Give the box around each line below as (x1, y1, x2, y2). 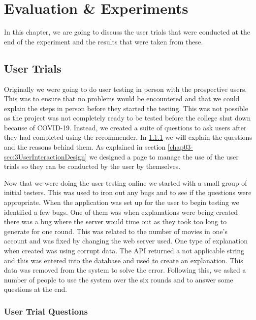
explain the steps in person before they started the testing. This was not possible (4, 103, 248, 113)
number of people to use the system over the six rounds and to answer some (4, 274, 233, 284)
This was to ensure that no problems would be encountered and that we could (4, 93, 240, 104)
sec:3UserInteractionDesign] (4, 151, 87, 161)
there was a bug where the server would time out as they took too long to (4, 216, 227, 227)
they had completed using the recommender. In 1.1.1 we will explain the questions (4, 132, 252, 142)
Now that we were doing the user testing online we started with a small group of (4, 177, 247, 188)
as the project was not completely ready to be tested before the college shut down (4, 113, 251, 123)
